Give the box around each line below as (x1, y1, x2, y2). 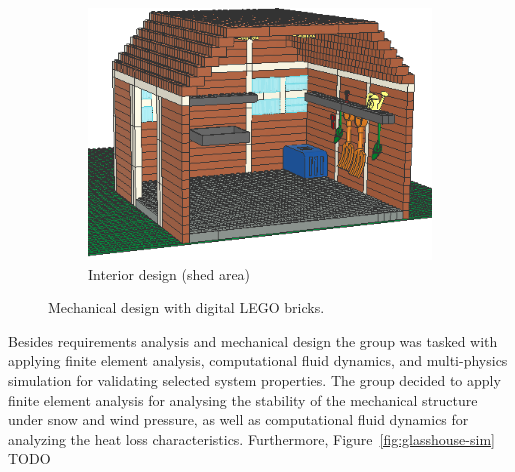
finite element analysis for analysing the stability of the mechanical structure (8, 389, 478, 410)
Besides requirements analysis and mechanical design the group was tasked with (8, 330, 498, 351)
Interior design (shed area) (88, 263, 251, 284)
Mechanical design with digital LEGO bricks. (48, 297, 325, 318)
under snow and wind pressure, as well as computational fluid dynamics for (8, 409, 469, 430)
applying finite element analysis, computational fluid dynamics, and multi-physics (8, 350, 508, 371)
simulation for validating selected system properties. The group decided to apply (8, 369, 501, 390)
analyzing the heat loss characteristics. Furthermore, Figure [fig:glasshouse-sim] (8, 428, 495, 449)
